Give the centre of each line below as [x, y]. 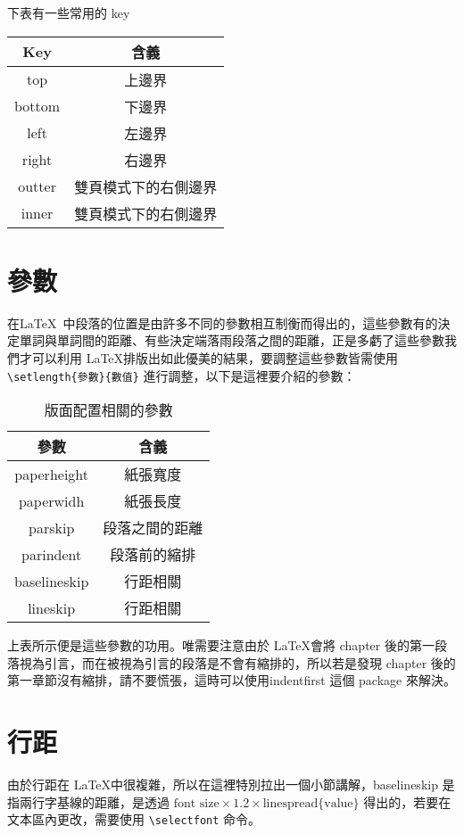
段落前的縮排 [153, 555]
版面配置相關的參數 [108, 410]
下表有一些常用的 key [69, 12]
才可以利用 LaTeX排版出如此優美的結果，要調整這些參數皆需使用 [209, 357]
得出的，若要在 [407, 801]
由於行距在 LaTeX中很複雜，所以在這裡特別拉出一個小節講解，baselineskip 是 [231, 784]
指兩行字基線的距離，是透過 [88, 801]
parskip [52, 527]
